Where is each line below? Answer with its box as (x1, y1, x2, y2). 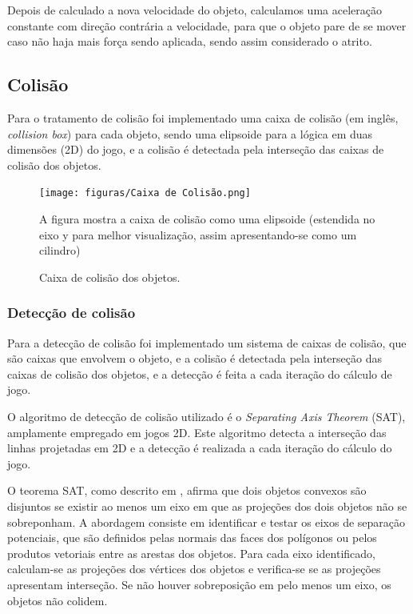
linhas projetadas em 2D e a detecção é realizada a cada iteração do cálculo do (7, 439, 392, 456)
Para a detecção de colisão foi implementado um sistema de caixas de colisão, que (7, 334, 407, 351)
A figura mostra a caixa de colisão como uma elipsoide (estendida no (39, 211, 375, 227)
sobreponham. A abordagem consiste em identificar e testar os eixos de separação (7, 513, 406, 530)
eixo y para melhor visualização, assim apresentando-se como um (39, 226, 357, 243)
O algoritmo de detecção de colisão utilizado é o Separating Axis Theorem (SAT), (7, 407, 406, 424)
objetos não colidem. (7, 592, 108, 608)
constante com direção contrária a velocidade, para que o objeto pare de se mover (7, 17, 407, 34)
